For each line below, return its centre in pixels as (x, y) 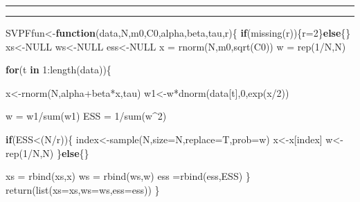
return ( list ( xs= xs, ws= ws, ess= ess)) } (83, 189)
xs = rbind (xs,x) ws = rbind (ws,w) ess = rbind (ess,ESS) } (128, 176)
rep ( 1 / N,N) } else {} (47, 153)
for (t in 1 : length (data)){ (58, 70)
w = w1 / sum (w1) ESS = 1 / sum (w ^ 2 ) (86, 116)
